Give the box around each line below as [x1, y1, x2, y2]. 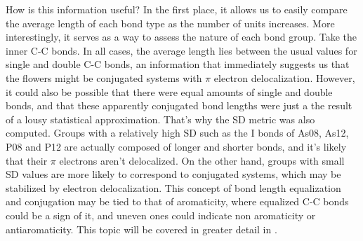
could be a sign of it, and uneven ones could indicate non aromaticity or [6, 207, 316, 222]
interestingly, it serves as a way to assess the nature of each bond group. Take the [6, 29, 357, 44]
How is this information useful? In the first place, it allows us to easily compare [6, 2, 348, 16]
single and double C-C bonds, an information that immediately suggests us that [6, 57, 350, 71]
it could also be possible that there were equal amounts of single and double [6, 84, 333, 99]
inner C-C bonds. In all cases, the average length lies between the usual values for [6, 43, 357, 57]
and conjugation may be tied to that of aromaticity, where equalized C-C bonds [6, 194, 349, 209]
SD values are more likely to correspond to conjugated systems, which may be [6, 167, 341, 181]
